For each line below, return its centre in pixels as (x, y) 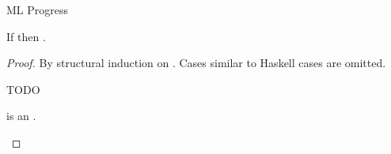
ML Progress (38, 9)
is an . (21, 116)
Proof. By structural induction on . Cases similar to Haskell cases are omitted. (196, 63)
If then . (26, 36)
